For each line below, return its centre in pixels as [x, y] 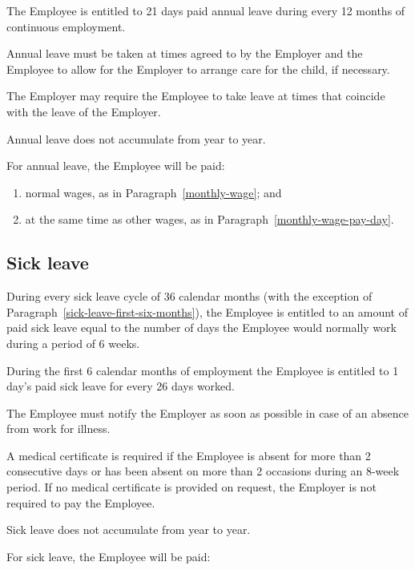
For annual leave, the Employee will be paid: [116, 166]
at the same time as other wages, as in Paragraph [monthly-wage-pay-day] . [210, 219]
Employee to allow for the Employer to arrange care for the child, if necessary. [198, 69]
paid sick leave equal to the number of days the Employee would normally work [201, 327]
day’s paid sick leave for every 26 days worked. [121, 386]
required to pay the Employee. [81, 502]
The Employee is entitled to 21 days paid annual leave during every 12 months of [206, 10]
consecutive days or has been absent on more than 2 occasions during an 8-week [203, 471]
